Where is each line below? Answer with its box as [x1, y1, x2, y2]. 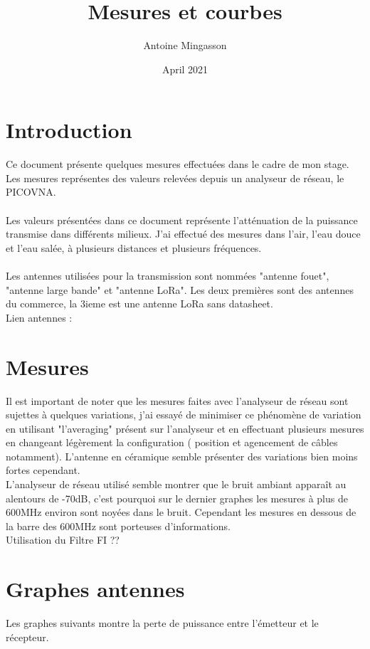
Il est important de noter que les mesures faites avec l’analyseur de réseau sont [6, 393, 349, 408]
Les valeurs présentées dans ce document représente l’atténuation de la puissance [6, 212, 358, 227]
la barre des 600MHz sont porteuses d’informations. [6, 518, 231, 533]
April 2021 [162, 61, 208, 76]
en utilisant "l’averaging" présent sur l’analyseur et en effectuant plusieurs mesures [6, 421, 364, 436]
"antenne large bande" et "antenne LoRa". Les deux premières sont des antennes [6, 282, 354, 297]
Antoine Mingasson [143, 38, 227, 53]
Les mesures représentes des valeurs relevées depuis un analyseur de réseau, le [6, 170, 344, 185]
